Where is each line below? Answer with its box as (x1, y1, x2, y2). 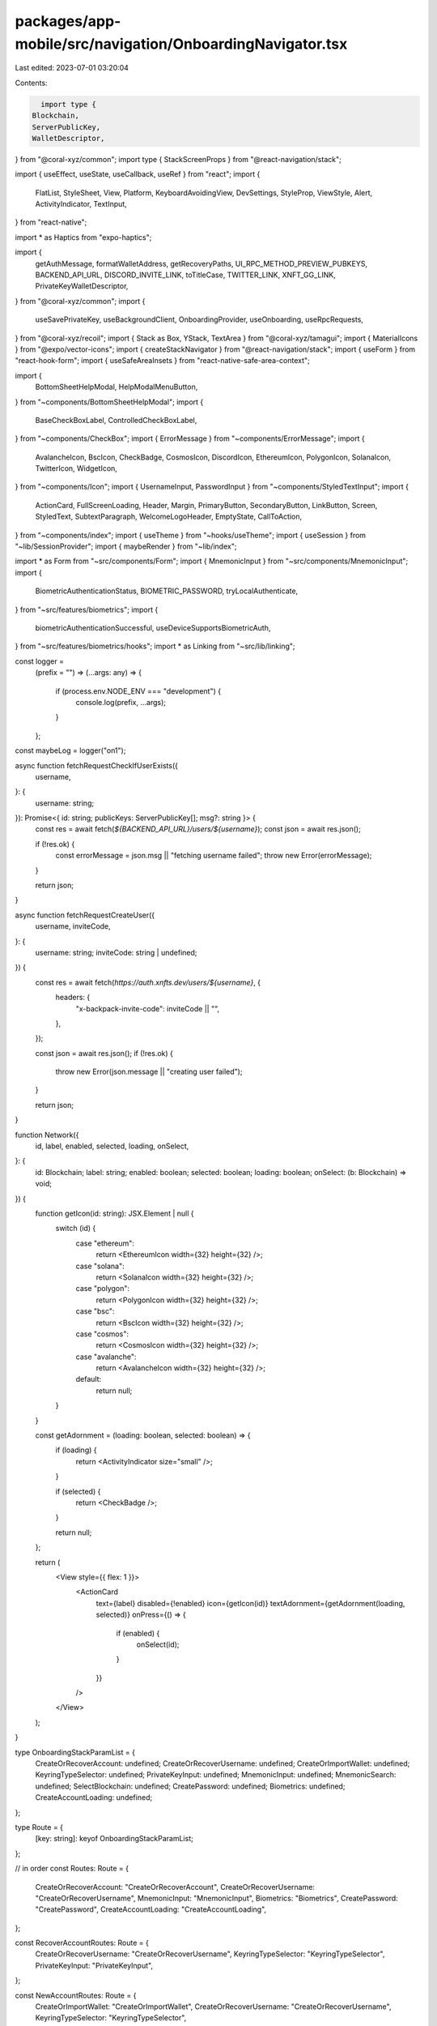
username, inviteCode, (35, 921, 111, 931)
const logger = (15, 656, 65, 666)
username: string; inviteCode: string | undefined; (35, 947, 197, 957)
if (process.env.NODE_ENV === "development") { (55, 686, 222, 696)
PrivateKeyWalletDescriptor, (35, 281, 129, 291)
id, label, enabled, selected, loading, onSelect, (35, 1141, 189, 1151)
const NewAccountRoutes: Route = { (15, 1990, 137, 2000)
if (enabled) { (116, 1628, 160, 1638)
